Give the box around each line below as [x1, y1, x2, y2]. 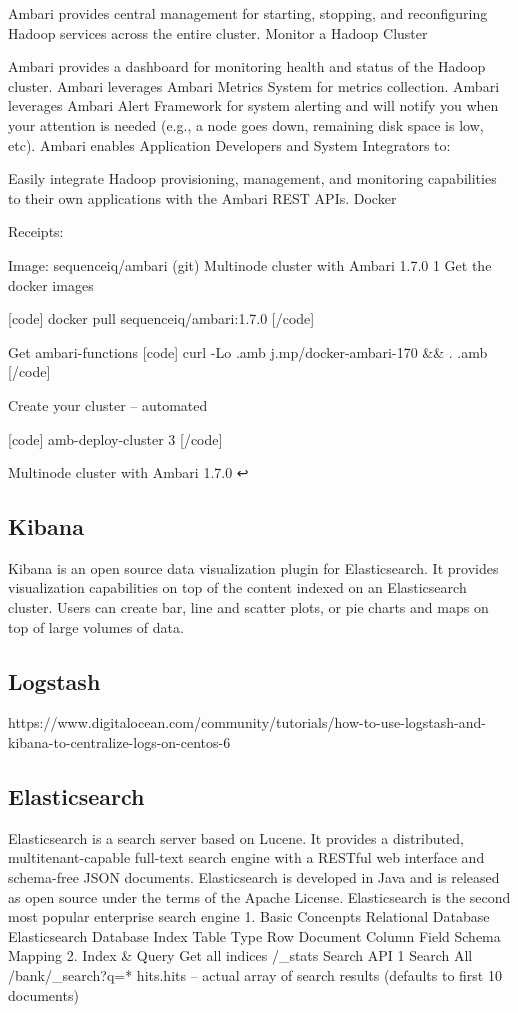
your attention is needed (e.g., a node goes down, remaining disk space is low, [8, 114, 484, 135]
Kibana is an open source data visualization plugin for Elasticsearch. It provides [8, 557, 499, 578]
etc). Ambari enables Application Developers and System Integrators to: [8, 134, 451, 155]
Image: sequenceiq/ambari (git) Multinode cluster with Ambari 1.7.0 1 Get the [8, 254, 492, 275]
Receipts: [8, 221, 64, 242]
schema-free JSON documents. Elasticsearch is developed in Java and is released [8, 867, 500, 888]
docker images [8, 274, 94, 295]
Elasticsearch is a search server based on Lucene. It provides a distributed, [8, 827, 464, 848]
